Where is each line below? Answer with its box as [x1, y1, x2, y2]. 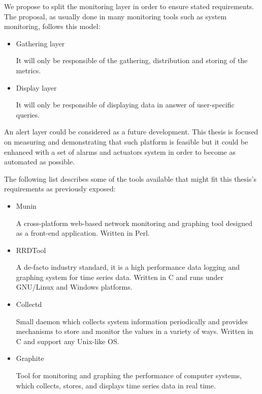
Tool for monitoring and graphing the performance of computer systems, [16, 370, 242, 381]
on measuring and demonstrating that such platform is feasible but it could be [4, 136, 248, 147]
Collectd [16, 299, 42, 309]
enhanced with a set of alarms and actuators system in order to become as [4, 146, 236, 157]
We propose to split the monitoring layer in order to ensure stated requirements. [4, 1, 254, 11]
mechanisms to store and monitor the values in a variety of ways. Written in [16, 326, 253, 336]
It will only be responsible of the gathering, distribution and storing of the [16, 55, 248, 66]
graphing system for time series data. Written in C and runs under [16, 271, 223, 282]
